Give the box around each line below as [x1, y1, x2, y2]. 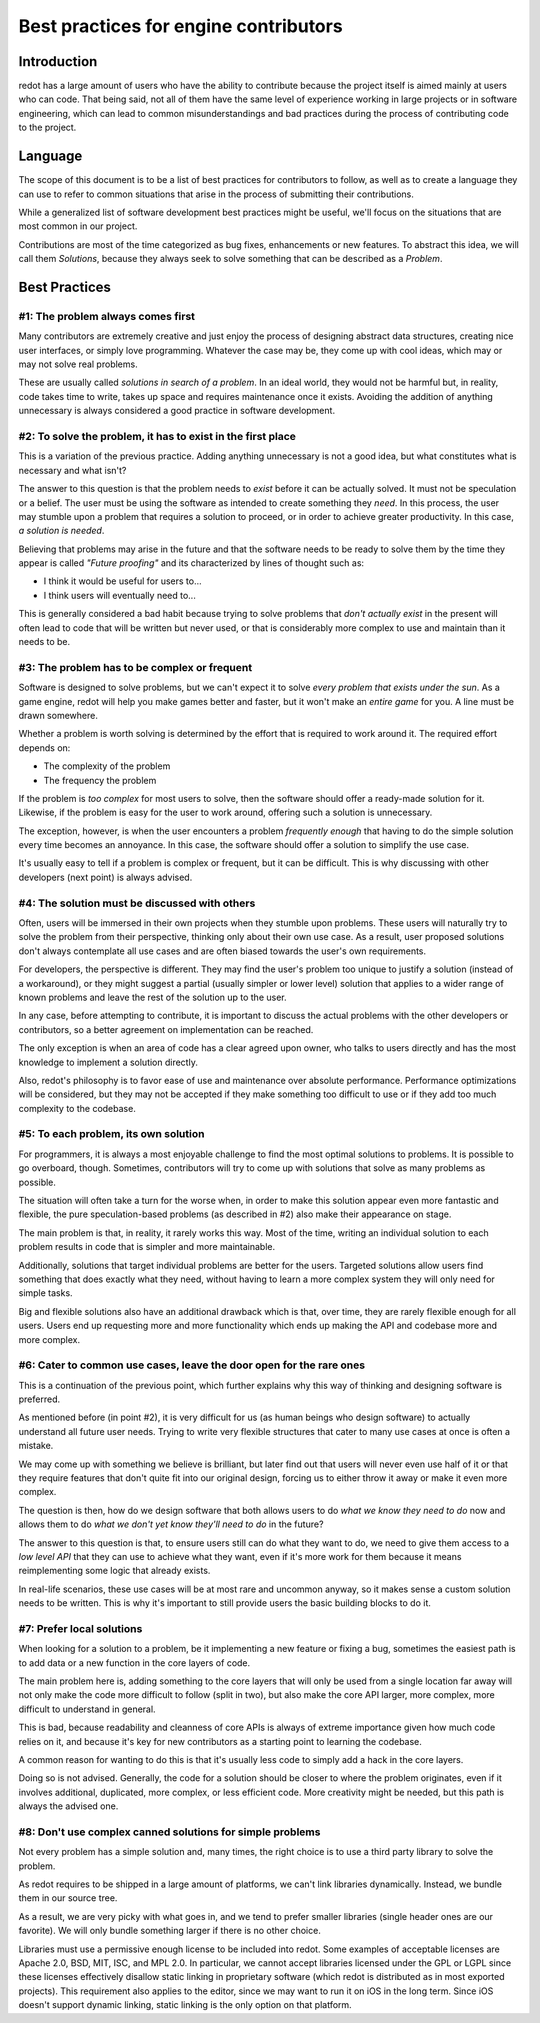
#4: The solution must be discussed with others [18, 896, 256, 910]
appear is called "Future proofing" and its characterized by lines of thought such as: [18, 557, 365, 569]
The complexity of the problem [43, 760, 171, 772]
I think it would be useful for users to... [43, 575, 202, 587]
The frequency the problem [43, 774, 157, 786]
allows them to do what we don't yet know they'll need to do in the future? [18, 1518, 324, 1530]
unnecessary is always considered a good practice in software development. [18, 405, 335, 417]
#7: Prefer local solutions [18, 1621, 143, 1635]
